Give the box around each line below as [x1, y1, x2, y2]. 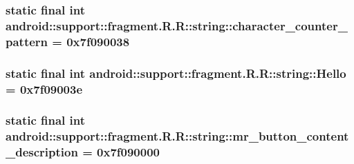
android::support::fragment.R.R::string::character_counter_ [6, 17, 348, 34]
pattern [6, 32, 48, 50]
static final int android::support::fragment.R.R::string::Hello [6, 64, 346, 81]
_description [6, 143, 78, 161]
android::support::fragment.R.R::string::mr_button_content [6, 127, 349, 145]
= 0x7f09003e [6, 80, 83, 97]
